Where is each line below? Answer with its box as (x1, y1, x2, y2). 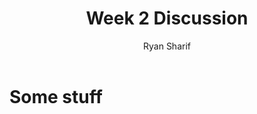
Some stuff (9, 85, 103, 108)
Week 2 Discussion (85, 7, 249, 30)
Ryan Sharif (143, 40, 191, 52)
